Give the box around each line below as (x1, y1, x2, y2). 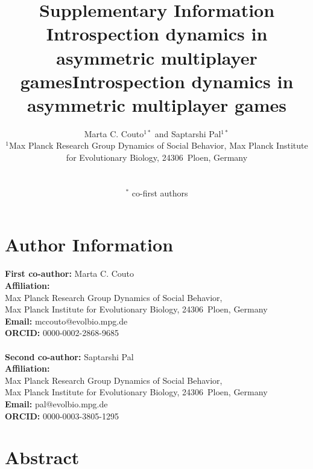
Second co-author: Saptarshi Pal (5, 350, 134, 363)
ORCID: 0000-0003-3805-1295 (5, 409, 119, 422)
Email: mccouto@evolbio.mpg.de (5, 314, 128, 327)
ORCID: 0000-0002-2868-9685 (5, 326, 119, 339)
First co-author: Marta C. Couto (5, 267, 134, 280)
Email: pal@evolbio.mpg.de (5, 397, 108, 410)
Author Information (5, 232, 174, 257)
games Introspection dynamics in (20, 68, 294, 93)
